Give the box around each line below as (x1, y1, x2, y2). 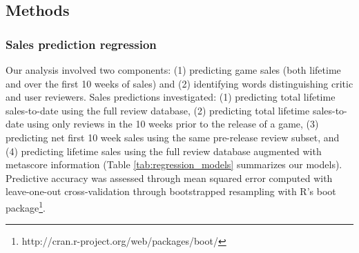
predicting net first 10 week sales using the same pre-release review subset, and (6, 130, 340, 144)
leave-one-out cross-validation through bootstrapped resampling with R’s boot (6, 184, 336, 199)
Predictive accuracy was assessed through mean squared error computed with (6, 170, 333, 185)
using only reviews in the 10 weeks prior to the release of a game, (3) (27, 117, 319, 131)
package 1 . (6, 198, 46, 214)
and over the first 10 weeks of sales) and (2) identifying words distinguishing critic (6, 76, 353, 90)
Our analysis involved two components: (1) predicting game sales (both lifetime (6, 63, 341, 77)
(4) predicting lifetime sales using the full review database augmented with (6, 143, 322, 158)
